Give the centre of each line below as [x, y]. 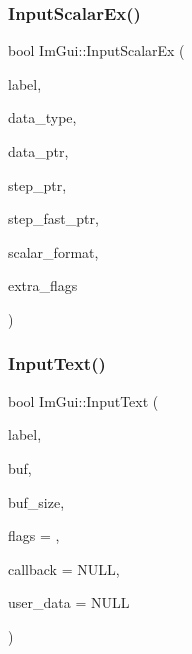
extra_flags [43, 285]
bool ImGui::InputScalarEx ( [96, 50]
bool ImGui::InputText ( [83, 400]
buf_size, [36, 501]
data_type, [42, 117]
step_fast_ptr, [53, 218]
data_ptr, [38, 151]
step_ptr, [37, 184]
